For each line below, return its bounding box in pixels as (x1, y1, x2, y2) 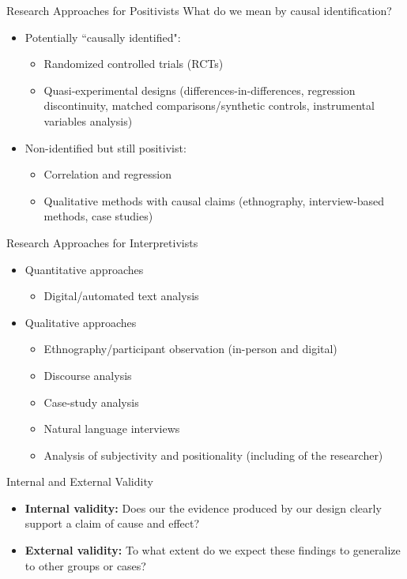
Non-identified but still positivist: (24, 139, 187, 156)
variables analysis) (43, 112, 133, 129)
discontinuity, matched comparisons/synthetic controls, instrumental (43, 97, 375, 114)
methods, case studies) (43, 208, 153, 224)
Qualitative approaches (24, 314, 137, 330)
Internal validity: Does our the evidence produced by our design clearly (24, 499, 382, 516)
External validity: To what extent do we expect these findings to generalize (24, 542, 401, 558)
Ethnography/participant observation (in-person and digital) (43, 340, 337, 357)
